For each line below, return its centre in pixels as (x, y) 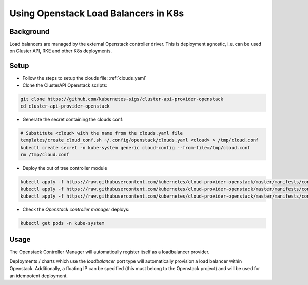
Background (30, 32)
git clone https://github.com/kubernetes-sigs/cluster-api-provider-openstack (122, 99)
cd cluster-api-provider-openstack (65, 106)
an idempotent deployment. (38, 276)
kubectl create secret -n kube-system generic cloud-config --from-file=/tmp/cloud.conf (136, 147)
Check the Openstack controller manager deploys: (76, 209)
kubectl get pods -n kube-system (62, 223)
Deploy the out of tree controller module (65, 168)
